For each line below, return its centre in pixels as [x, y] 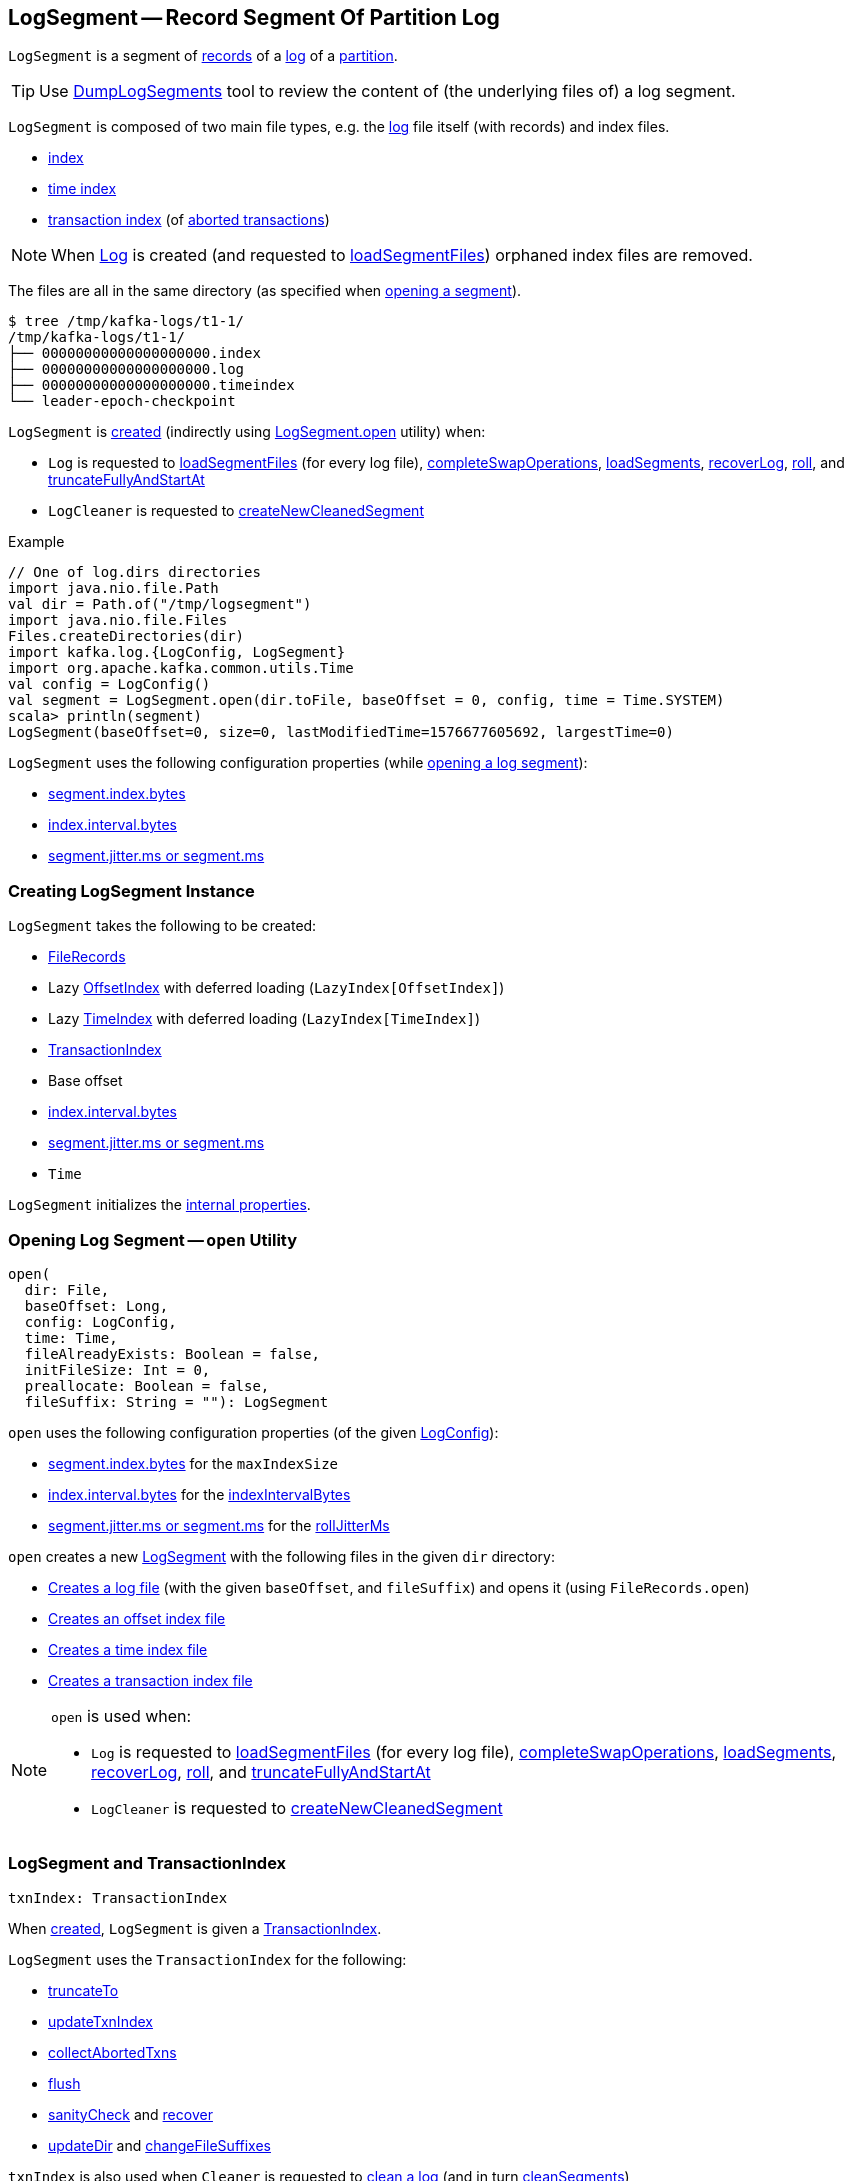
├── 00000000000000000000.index [134, 353]
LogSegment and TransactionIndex [147, 1863]
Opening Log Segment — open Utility [153, 1239]
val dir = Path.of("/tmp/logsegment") [160, 604]
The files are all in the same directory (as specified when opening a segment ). [265, 291]
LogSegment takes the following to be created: [162, 926]
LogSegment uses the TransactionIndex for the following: [207, 1959]
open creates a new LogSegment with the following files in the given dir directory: [281, 1556]
